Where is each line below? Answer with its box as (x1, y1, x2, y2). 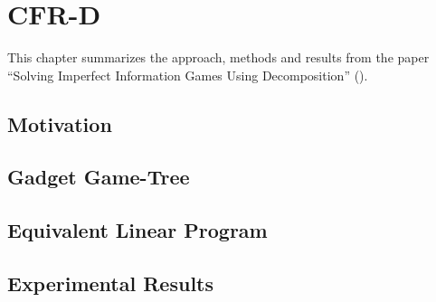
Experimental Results (7, 269, 213, 297)
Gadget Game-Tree (7, 163, 190, 191)
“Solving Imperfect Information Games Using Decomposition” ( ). (7, 65, 368, 84)
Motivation (7, 109, 112, 137)
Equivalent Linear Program (7, 216, 268, 244)
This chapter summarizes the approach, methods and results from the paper (7, 48, 430, 67)
